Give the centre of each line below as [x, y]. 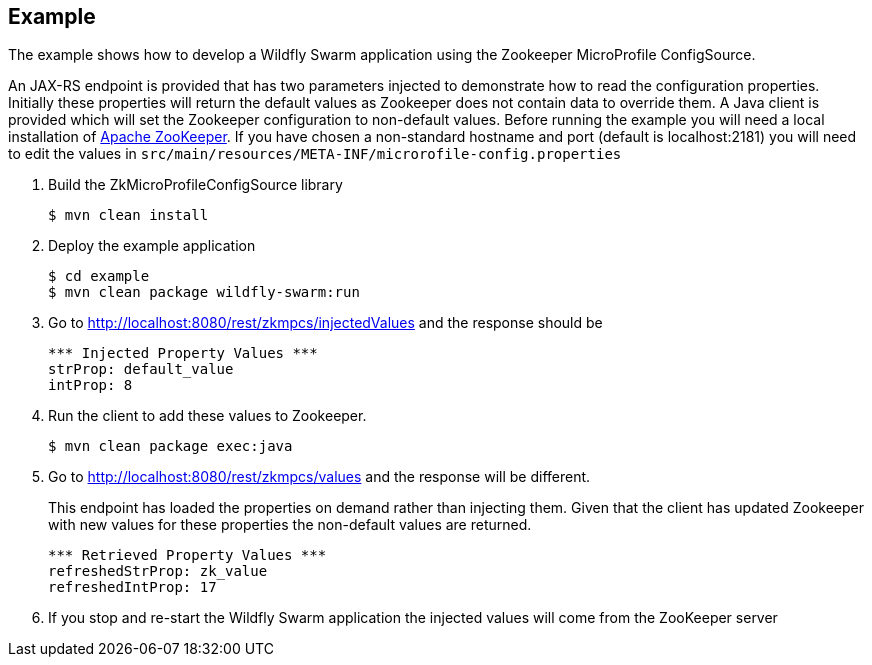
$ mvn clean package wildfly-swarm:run [204, 292]
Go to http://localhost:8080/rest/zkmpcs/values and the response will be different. [319, 477]
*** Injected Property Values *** [183, 353]
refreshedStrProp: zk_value [158, 571]
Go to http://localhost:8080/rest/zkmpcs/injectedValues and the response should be [325, 323]
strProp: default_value [141, 369]
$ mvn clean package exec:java [170, 446]
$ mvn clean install [128, 215]
